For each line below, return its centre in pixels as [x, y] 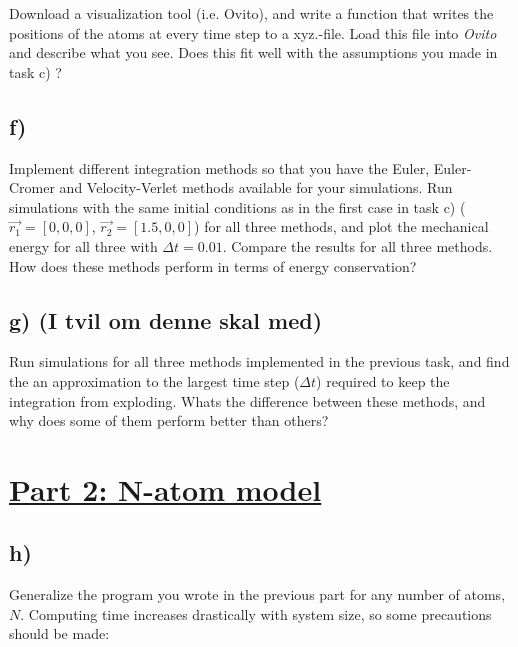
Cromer [32, 187]
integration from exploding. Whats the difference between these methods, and [247, 400]
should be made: [59, 633]
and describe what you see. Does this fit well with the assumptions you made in [253, 52]
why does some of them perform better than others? [169, 420]
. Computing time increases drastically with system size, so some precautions [256, 613]
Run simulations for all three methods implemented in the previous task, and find [259, 361]
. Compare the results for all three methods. [357, 245]
